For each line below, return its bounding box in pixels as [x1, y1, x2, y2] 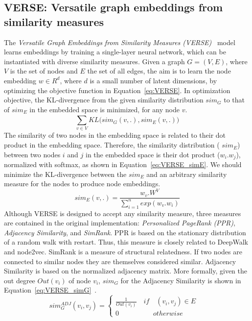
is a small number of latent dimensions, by [90, 75, 217, 85]
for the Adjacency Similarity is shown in [120, 275, 241, 285]
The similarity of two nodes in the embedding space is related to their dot [4, 130, 226, 140]
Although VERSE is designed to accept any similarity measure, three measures [4, 208, 241, 218]
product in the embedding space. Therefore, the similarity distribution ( [4, 140, 220, 150]
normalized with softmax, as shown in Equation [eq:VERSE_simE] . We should [4, 159, 242, 170]
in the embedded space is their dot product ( [86, 149, 220, 159]
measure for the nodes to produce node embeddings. [4, 178, 160, 189]
